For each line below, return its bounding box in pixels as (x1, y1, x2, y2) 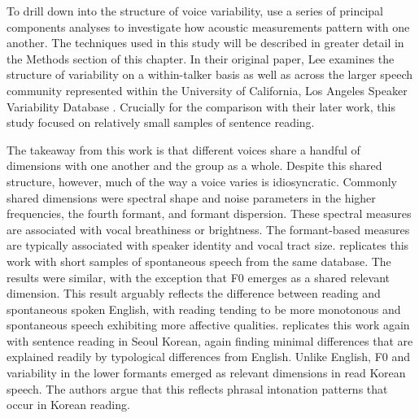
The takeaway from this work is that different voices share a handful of (7, 141, 360, 158)
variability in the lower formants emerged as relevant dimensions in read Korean (7, 364, 406, 381)
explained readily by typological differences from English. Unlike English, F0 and (7, 348, 411, 365)
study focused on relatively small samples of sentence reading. (7, 114, 315, 131)
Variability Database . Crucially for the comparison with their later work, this (7, 98, 395, 115)
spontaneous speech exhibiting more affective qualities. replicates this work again (7, 316, 410, 333)
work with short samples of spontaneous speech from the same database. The (7, 252, 391, 269)
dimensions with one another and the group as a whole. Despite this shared (7, 157, 382, 174)
